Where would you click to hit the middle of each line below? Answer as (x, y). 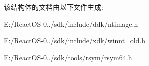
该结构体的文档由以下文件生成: (54, 7)
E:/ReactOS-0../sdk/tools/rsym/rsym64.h (68, 57)
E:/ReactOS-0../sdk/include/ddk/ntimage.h (71, 24)
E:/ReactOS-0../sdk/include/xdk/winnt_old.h (75, 40)
